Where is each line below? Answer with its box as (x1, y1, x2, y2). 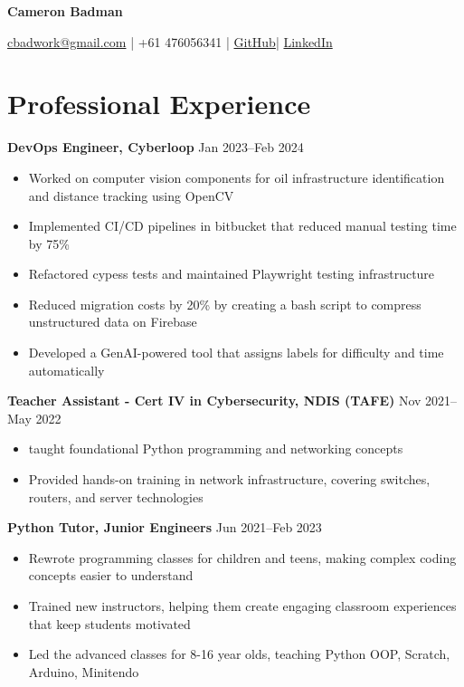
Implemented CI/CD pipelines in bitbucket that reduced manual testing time (28, 216, 457, 235)
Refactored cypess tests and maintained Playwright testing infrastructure (28, 264, 435, 283)
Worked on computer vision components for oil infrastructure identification (28, 167, 445, 186)
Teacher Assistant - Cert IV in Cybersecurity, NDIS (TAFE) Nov (7, 391, 421, 410)
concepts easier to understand (28, 566, 194, 585)
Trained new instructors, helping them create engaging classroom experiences (28, 596, 457, 615)
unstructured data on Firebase (28, 312, 197, 331)
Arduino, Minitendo (28, 662, 139, 681)
